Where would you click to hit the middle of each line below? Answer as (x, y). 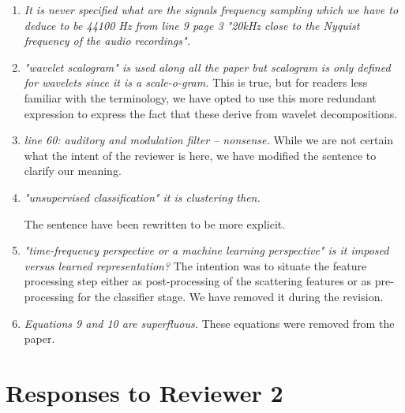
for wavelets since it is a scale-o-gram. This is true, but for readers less (196, 82)
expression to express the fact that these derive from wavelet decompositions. (211, 113)
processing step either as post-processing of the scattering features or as (198, 281)
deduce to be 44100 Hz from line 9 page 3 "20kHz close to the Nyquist (192, 25)
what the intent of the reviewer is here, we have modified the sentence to (200, 155)
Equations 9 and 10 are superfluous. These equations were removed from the (209, 323)
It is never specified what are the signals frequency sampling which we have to (211, 9)
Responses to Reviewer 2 (144, 392)
